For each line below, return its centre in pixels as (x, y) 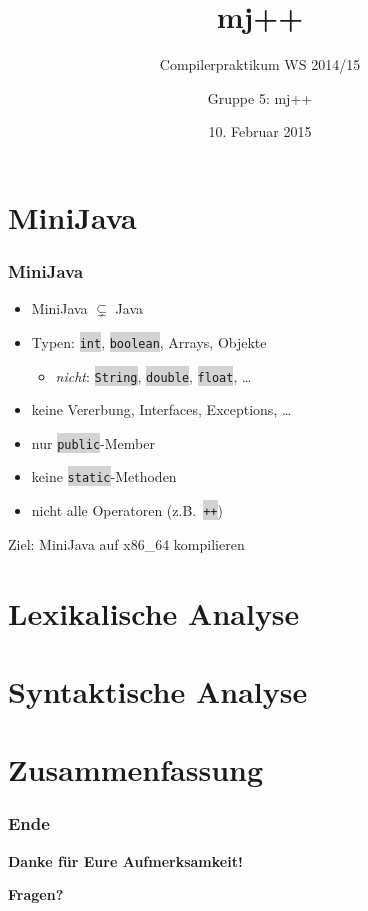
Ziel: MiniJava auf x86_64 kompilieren (126, 543)
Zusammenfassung (136, 769)
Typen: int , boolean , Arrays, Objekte (149, 341)
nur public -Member (93, 442)
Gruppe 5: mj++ (260, 97)
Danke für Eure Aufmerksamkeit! (125, 860)
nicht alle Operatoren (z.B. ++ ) (127, 510)
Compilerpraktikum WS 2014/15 (260, 64)
